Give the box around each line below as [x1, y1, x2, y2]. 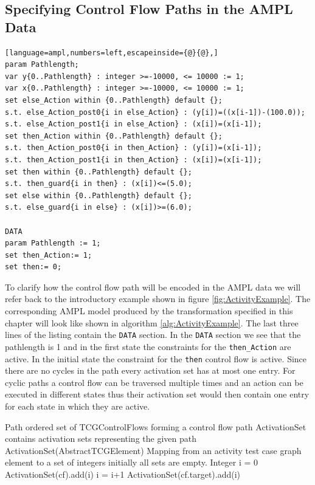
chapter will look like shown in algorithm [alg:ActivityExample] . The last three [5, 316, 299, 329]
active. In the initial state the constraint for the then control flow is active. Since [5, 352, 307, 365]
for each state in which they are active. [5, 400, 150, 412]
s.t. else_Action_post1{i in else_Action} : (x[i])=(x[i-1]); [5, 120, 262, 129]
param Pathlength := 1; [5, 239, 101, 248]
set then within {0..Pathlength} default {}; [5, 167, 192, 176]
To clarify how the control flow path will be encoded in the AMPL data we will [5, 280, 301, 293]
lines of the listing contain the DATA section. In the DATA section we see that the [5, 328, 301, 341]
